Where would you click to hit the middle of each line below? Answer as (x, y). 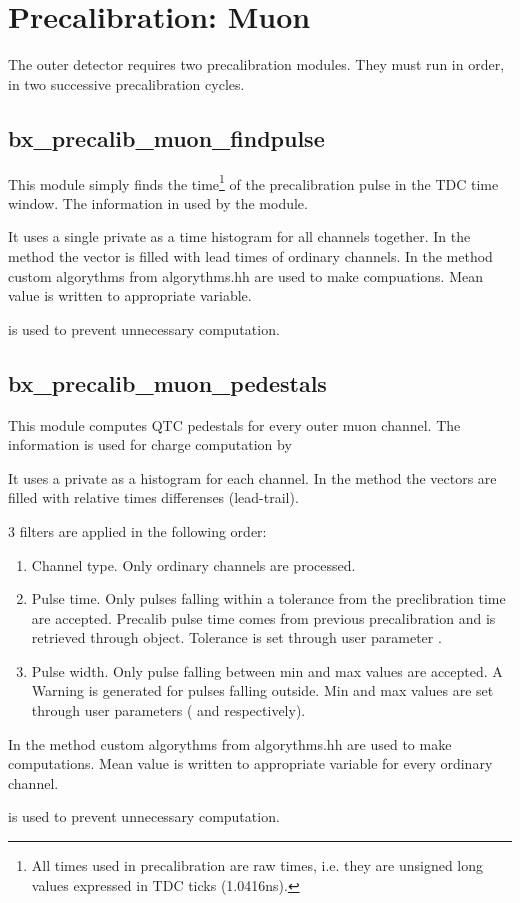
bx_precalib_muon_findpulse (166, 137)
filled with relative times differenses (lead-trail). (153, 497)
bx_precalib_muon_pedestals (167, 382)
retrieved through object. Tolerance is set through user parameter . (236, 637)
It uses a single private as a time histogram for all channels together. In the (239, 236)
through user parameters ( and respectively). (168, 710)
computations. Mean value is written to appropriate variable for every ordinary (250, 763)
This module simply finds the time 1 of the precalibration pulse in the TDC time (253, 182)
